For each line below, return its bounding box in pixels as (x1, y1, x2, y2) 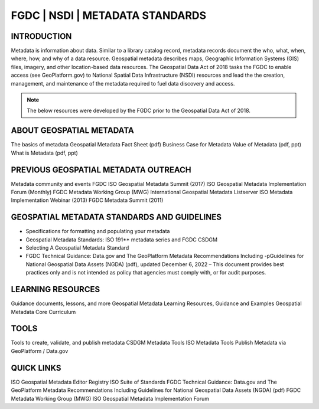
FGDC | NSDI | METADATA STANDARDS (11, 9, 207, 22)
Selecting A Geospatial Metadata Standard (25, 244, 129, 251)
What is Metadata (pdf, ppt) (11, 149, 78, 156)
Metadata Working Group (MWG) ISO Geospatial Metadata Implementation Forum (11, 395, 210, 402)
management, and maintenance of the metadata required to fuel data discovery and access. (11, 80, 235, 87)
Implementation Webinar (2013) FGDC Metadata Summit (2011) (11, 197, 164, 204)
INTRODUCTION (11, 31, 72, 41)
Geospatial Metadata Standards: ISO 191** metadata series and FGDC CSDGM (25, 236, 218, 243)
